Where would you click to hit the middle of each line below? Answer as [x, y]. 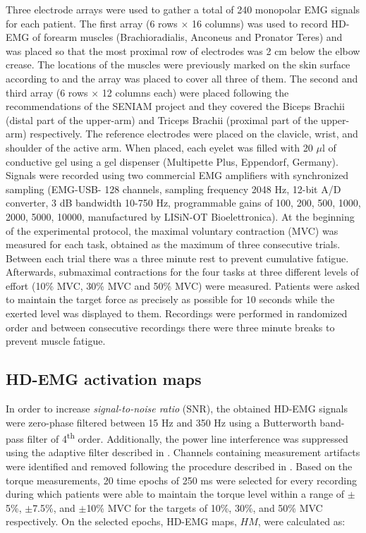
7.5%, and [54, 507]
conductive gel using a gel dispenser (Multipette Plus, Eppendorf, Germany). [172, 161]
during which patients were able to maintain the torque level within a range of [175, 494]
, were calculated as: [301, 521]
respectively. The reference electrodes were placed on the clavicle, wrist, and [194, 134]
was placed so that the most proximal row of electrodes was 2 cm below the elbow [183, 50]
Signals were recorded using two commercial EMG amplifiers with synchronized [177, 175]
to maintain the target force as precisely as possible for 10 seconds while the [170, 299]
